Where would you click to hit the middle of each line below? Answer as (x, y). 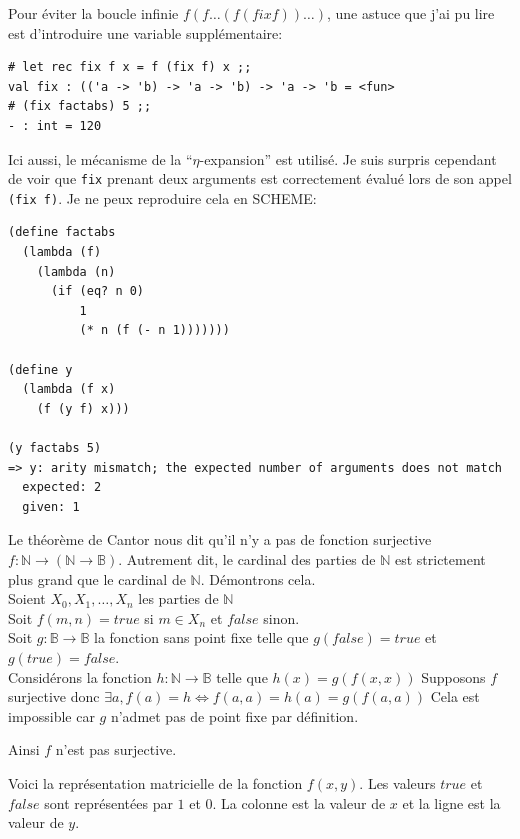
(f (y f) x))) (83, 408)
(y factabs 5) (55, 448)
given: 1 (51, 506)
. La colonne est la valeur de (299, 802)
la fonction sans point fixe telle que (201, 637)
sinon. (281, 617)
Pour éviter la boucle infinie (93, 13)
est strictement (440, 558)
